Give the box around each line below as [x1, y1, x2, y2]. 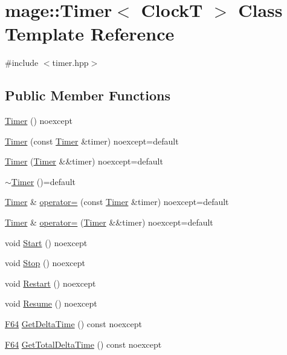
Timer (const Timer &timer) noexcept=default [5, 134, 179, 147]
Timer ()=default [11, 175, 76, 187]
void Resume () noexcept [5, 297, 97, 310]
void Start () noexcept [5, 236, 88, 249]
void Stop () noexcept [5, 256, 86, 269]
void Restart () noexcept [5, 276, 96, 289]
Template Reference [5, 21, 175, 46]
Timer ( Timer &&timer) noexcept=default [5, 155, 163, 168]
